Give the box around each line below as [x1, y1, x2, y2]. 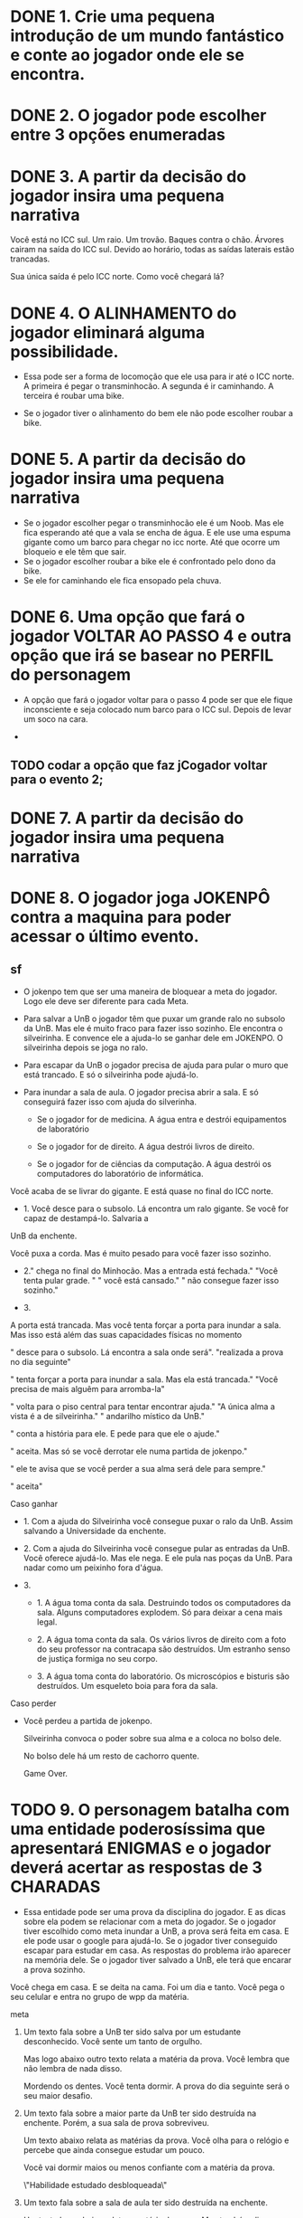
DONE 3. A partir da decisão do [10, 166, 247, 186]
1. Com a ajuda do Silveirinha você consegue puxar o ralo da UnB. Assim [23, 1515, 294, 1526]
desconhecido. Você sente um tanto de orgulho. [23, 2035, 203, 2046]
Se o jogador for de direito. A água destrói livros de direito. [36, 1141, 255, 1152]
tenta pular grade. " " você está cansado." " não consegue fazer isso [23, 1275, 280, 1285]
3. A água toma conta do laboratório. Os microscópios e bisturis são [36, 1671, 289, 1682]
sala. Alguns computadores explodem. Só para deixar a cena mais [36, 1607, 283, 1617]
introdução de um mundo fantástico [10, 25, 285, 46]
